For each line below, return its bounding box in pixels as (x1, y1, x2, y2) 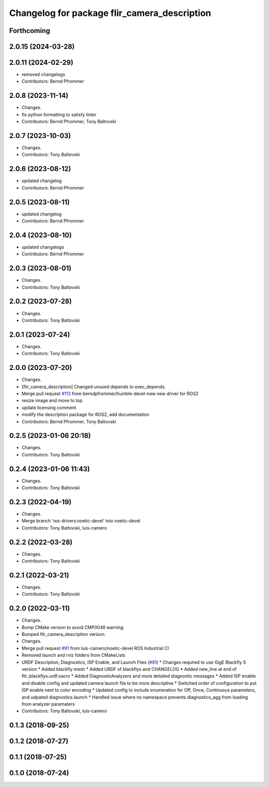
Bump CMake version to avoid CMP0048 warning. (21, 624, 125, 630)
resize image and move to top (21, 397, 83, 403)
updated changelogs (21, 244, 64, 250)
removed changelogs (21, 71, 65, 77)
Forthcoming (9, 26, 50, 35)
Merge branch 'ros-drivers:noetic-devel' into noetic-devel (21, 518, 140, 524)
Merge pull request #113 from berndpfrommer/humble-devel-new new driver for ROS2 (21, 391, 199, 396)
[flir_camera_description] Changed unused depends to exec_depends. (21, 384, 166, 390)
